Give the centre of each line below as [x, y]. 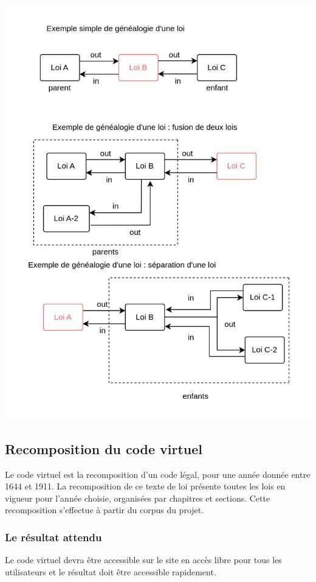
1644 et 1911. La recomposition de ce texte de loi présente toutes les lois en [145, 486]
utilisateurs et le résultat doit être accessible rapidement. [111, 571]
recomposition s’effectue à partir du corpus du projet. [105, 510]
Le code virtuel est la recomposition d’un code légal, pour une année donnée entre [158, 474]
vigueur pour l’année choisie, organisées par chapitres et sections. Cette [138, 498]
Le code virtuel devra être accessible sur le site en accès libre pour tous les [143, 560]
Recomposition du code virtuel [104, 448]
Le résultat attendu [53, 537]
